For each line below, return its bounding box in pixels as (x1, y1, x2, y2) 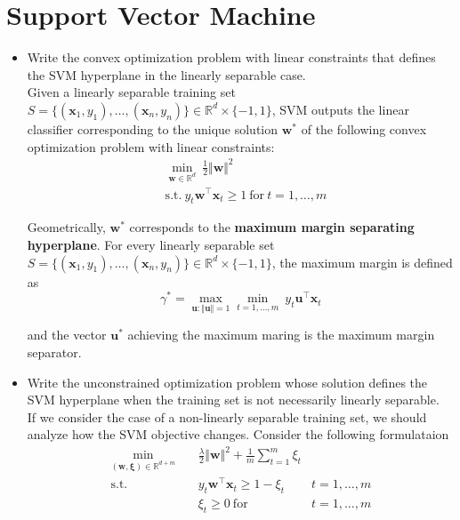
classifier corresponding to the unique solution (27, 119, 278, 138)
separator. (27, 342, 82, 361)
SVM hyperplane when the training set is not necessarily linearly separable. (27, 390, 440, 409)
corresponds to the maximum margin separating (129, 218, 415, 236)
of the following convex (301, 119, 427, 138)
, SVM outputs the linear (271, 100, 409, 118)
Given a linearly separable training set (27, 83, 236, 101)
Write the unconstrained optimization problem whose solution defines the (27, 372, 428, 391)
